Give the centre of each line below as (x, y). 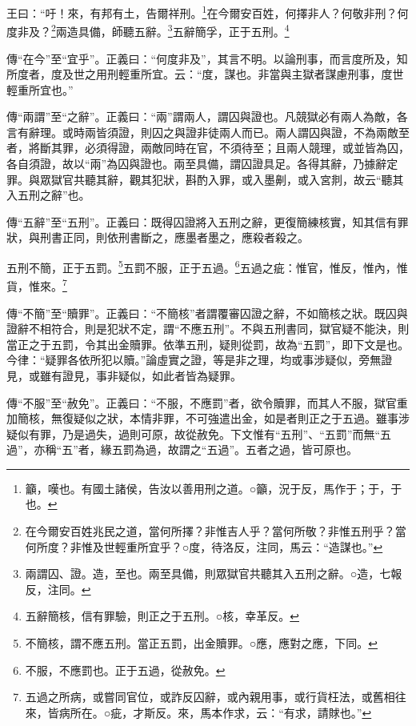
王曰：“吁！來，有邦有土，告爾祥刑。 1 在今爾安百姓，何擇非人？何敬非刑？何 (208, 12)
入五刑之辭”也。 (48, 195)
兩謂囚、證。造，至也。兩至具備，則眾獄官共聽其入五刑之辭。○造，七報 (214, 574)
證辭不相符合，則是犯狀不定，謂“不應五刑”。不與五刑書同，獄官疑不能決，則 (208, 329)
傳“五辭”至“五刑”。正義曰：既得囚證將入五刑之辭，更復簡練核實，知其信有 (202, 221)
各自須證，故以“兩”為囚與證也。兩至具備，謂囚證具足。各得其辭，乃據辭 (197, 164)
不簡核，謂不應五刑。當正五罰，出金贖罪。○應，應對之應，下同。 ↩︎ (201, 643)
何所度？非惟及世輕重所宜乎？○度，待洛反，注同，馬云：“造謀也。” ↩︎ (204, 546)
